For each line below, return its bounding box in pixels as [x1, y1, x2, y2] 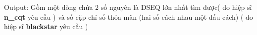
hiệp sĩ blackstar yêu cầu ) [4, 21, 88, 32]
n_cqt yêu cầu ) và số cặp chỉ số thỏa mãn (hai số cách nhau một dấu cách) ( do [4, 11, 253, 22]
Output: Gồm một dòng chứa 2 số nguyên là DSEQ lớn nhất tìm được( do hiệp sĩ [4, 2, 252, 12]
